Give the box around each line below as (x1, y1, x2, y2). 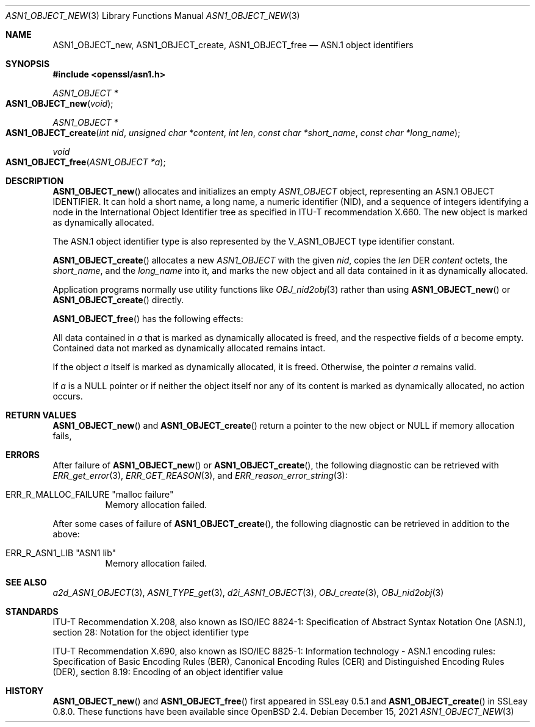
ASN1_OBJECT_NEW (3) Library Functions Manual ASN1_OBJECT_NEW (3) (5, 10, 300, 21)
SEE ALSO (5, 577, 47, 587)
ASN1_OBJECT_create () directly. (52, 295, 184, 305)
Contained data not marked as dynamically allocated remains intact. (52, 343, 326, 353)
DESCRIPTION (5, 176, 64, 186)
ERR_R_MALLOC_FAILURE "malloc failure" (5, 489, 174, 500)
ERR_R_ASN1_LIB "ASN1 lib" (5, 548, 117, 558)
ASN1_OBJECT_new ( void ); (5, 98, 113, 109)
